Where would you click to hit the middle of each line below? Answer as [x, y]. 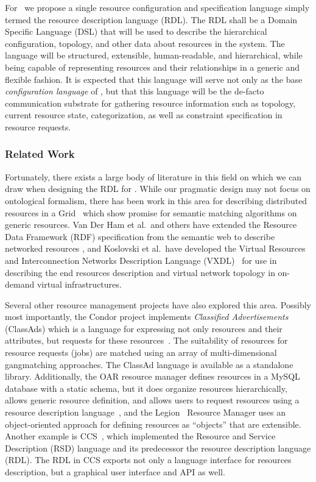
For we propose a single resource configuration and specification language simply [157, 7]
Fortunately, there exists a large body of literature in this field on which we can [153, 176]
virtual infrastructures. [79, 284]
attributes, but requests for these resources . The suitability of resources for [146, 340]
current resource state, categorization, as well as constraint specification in [144, 115]
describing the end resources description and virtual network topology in [140, 272]
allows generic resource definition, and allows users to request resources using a [152, 400]
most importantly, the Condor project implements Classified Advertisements [147, 317]
